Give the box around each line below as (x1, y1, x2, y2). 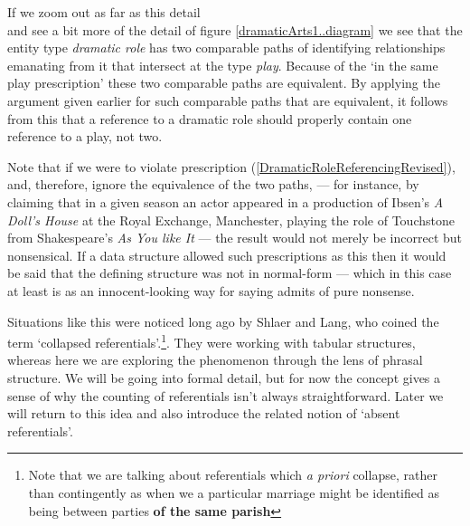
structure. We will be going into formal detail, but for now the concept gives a (7, 368, 441, 387)
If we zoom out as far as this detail (7, 3, 201, 21)
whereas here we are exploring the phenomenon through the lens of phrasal (7, 350, 423, 369)
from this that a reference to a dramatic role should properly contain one (7, 109, 412, 128)
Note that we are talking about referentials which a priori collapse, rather (28, 465, 437, 484)
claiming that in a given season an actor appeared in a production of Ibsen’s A (7, 192, 444, 211)
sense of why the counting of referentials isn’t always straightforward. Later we (7, 386, 444, 405)
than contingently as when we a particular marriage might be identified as (28, 483, 439, 502)
